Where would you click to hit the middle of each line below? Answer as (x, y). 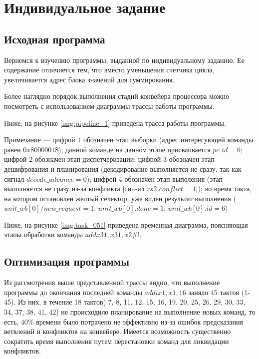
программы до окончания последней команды (73, 292)
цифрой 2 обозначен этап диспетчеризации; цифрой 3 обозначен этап (109, 159)
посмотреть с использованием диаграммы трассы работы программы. (109, 106)
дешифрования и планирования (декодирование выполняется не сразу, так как (123, 169)
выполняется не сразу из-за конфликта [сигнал (74, 188)
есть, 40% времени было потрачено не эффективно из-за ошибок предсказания (124, 321)
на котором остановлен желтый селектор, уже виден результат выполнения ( (120, 198)
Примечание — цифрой (40, 140)
